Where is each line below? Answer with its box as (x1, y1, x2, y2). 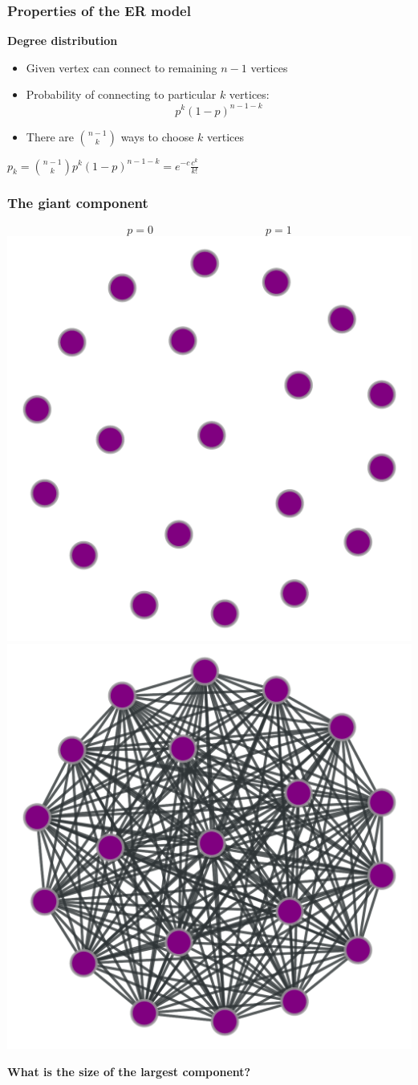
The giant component (7, 193, 148, 213)
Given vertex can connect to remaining (26, 59, 217, 75)
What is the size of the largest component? (7, 1063, 251, 1079)
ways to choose (120, 128, 194, 145)
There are (26, 128, 74, 145)
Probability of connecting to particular (26, 86, 217, 103)
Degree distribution (7, 32, 118, 49)
